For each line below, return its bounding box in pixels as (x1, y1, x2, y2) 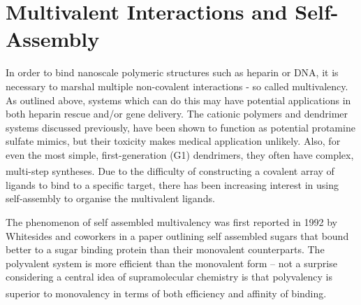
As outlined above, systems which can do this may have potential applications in (6, 92, 351, 107)
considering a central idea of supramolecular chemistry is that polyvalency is (6, 269, 333, 284)
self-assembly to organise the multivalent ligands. (6, 191, 215, 206)
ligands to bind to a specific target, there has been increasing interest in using (6, 177, 339, 192)
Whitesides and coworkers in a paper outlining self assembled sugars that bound (6, 228, 349, 243)
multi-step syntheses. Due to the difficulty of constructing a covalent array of (6, 164, 334, 178)
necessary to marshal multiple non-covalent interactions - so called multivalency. (6, 78, 348, 93)
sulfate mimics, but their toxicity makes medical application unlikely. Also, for (6, 134, 341, 148)
